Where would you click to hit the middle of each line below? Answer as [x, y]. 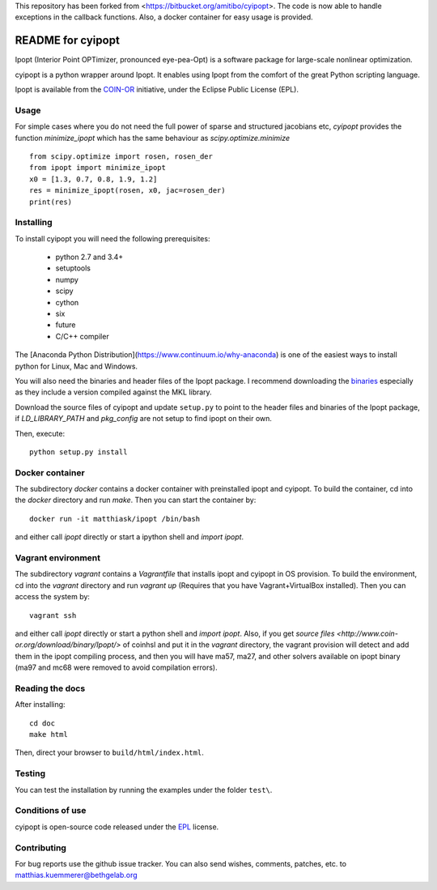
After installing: [40, 705]
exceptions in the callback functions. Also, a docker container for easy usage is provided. [164, 17]
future [66, 325]
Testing [30, 773]
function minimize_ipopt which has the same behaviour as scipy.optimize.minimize [153, 138]
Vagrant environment [58, 558]
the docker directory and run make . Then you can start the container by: [136, 500]
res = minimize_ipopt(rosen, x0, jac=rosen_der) [127, 191]
